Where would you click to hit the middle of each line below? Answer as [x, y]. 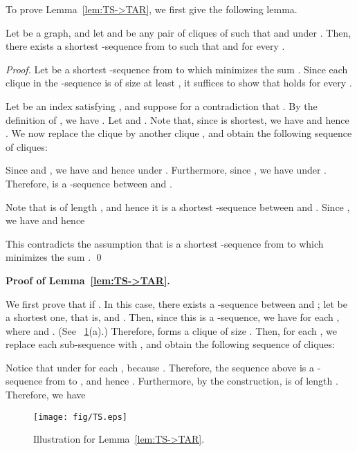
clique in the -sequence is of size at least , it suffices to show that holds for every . [179, 83]
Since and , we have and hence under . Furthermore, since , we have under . [166, 170]
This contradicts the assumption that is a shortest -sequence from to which [165, 243]
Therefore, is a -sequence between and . [89, 183]
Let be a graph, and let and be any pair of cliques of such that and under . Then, [178, 32]
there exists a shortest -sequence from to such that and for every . [145, 46]
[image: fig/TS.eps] [81, 417]
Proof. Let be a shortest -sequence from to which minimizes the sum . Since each [177, 69]
